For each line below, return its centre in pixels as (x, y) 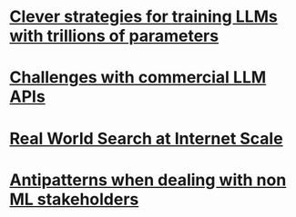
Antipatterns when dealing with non (148, 180)
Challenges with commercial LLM (138, 78)
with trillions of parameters (114, 36)
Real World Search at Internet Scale (147, 138)
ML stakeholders (74, 199)
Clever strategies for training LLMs (143, 17)
